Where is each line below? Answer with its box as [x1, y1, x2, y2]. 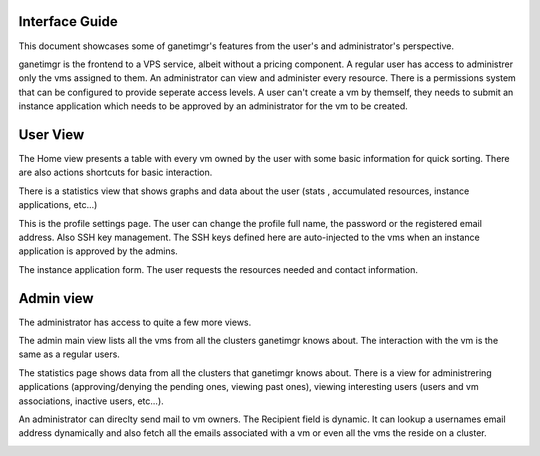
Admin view [18, 290, 94, 307]
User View [18, 126, 85, 143]
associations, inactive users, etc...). [18, 395, 164, 407]
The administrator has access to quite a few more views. [18, 316, 252, 328]
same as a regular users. [18, 348, 120, 360]
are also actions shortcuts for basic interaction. [18, 166, 213, 179]
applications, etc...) [18, 199, 98, 211]
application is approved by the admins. [18, 245, 179, 257]
